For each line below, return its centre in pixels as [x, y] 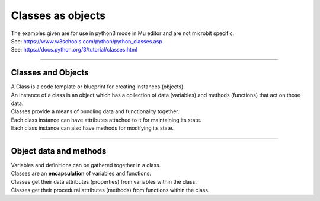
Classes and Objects [50, 73]
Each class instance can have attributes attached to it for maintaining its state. [106, 120]
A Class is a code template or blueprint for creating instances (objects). [98, 87]
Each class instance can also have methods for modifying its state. [92, 128]
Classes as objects [58, 15]
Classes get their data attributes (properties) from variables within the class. [104, 181]
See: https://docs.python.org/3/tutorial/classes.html [74, 50]
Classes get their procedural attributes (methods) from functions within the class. [110, 190]
